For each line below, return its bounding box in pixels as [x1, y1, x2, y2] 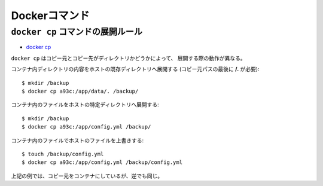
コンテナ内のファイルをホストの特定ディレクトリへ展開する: [11, 101, 160, 108]
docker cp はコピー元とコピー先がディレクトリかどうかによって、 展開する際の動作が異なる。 [11, 54, 246, 62]
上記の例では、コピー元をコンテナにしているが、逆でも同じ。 [11, 172, 163, 179]
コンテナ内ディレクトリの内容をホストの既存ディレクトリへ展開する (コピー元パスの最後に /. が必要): [11, 66, 260, 73]
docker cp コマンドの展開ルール [11, 26, 143, 37]
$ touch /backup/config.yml [22, 150, 104, 157]
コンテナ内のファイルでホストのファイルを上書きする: [11, 136, 144, 144]
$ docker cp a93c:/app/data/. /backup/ [22, 87, 139, 94]
